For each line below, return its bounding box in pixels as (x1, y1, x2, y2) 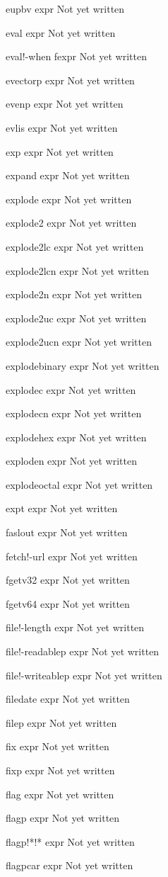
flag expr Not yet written (6, 786, 114, 801)
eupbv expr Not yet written (6, 1, 125, 16)
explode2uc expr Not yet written (6, 310, 147, 325)
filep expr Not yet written (6, 715, 117, 730)
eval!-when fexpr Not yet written (6, 49, 147, 64)
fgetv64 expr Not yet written (6, 596, 130, 611)
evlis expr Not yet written (6, 120, 118, 135)
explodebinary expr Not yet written (6, 358, 160, 373)
